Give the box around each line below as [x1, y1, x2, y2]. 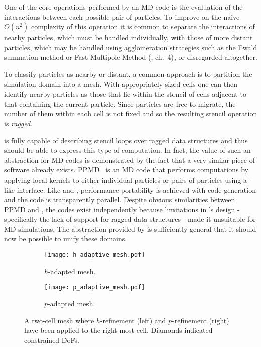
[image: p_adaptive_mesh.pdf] [44, 284, 145, 291]
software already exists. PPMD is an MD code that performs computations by [4, 164, 248, 175]
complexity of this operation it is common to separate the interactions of [31, 21, 255, 32]
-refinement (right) [172, 315, 229, 325]
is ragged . [4, 118, 33, 128]
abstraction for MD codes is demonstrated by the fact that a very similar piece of [4, 154, 255, 165]
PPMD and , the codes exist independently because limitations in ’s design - [4, 204, 240, 214]
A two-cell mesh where [24, 315, 94, 325]
